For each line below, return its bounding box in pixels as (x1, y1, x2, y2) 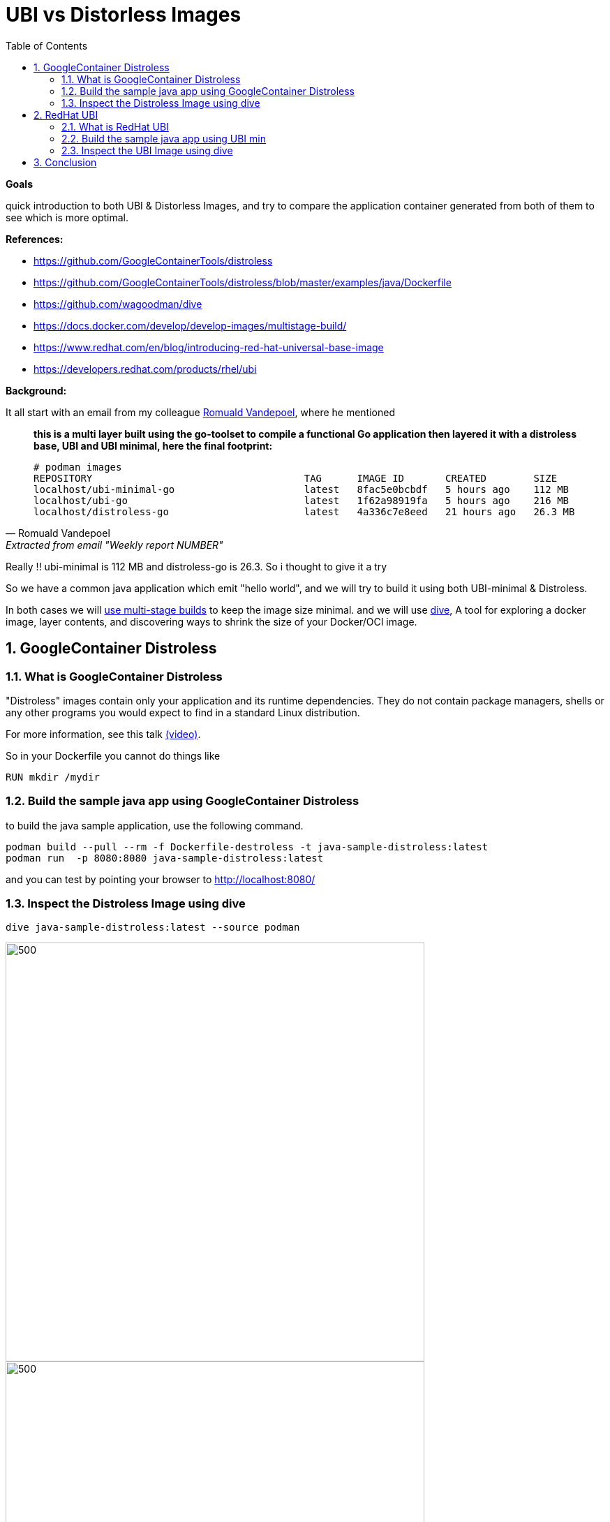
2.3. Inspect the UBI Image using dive (61, 144, 233, 156)
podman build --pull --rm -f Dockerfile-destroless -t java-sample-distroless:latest (6, 841, 489, 852)
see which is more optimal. (6, 211, 128, 223)
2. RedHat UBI (34, 108, 98, 121)
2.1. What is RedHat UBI (61, 120, 169, 133)
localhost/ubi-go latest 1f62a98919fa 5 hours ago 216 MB (34, 494, 570, 506)
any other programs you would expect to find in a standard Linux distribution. (6, 706, 360, 718)
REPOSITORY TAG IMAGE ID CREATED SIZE (34, 472, 558, 484)
